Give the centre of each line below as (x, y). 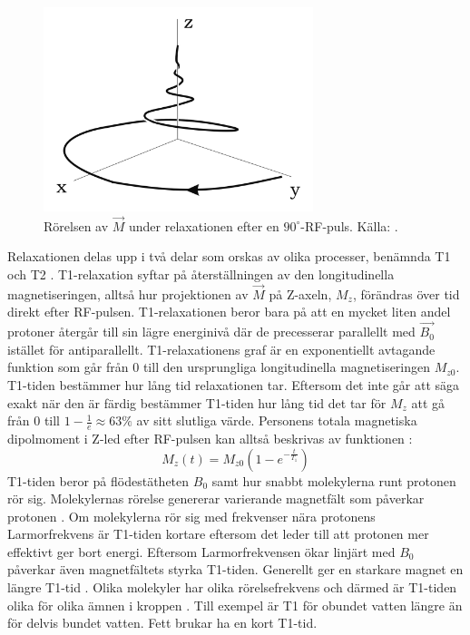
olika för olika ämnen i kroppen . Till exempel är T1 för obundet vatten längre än (235, 605)
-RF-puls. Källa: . (349, 225)
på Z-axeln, (300, 293)
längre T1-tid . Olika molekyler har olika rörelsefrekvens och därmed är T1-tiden (232, 587)
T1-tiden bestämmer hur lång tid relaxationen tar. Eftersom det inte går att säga (234, 384)
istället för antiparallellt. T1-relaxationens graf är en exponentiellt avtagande (221, 349)
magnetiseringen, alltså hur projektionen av (128, 293)
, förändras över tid (406, 293)
